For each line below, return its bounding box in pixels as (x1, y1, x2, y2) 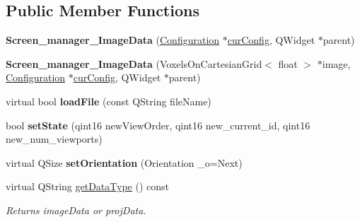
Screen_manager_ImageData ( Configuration (6, 33, 220, 47)
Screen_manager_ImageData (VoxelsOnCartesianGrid (6, 56, 262, 71)
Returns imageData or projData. (6, 202, 146, 217)
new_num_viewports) (6, 132, 103, 146)
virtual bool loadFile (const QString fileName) (6, 93, 211, 108)
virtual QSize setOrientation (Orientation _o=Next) (6, 155, 243, 170)
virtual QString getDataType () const (6, 179, 170, 194)
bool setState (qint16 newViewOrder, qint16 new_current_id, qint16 (6, 117, 310, 132)
